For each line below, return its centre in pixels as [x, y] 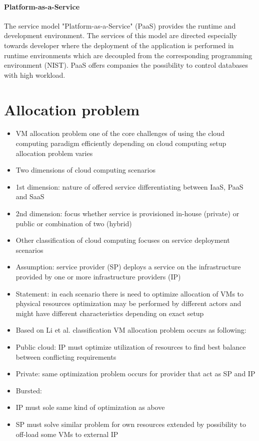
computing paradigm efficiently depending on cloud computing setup [121, 143]
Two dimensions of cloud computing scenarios [85, 170]
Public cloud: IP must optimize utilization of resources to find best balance [131, 346]
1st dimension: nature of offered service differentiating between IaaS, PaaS [129, 186]
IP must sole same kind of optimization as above [90, 407]
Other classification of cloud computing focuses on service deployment [123, 240]
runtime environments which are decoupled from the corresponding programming [128, 55]
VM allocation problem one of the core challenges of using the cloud [120, 133]
